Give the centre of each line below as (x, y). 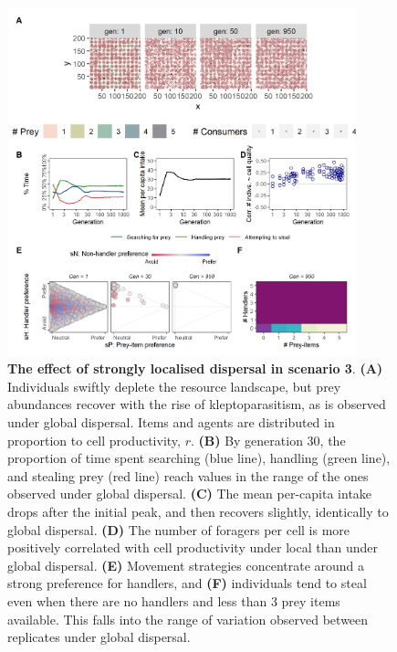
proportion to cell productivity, (94, 440)
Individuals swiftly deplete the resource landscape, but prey (174, 386)
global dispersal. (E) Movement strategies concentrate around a (186, 565)
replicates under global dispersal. (99, 637)
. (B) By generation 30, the (268, 440)
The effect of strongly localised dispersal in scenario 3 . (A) (195, 368)
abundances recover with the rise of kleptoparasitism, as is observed (197, 404)
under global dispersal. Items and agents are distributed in (171, 421)
